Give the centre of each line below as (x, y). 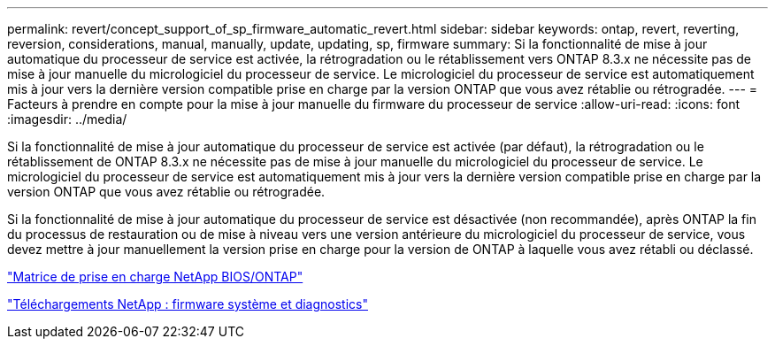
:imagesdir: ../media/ (67, 119)
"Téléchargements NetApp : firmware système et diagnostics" (188, 304)
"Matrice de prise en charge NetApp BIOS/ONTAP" (155, 277)
